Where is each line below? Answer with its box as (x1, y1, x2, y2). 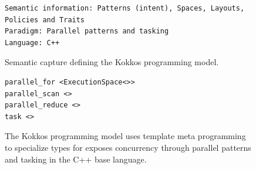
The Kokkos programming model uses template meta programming (5, 130, 246, 142)
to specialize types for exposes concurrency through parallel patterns (5, 141, 251, 153)
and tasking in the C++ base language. (5, 153, 147, 165)
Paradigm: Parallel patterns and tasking (5, 27, 169, 36)
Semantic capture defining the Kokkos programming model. (5, 56, 219, 68)
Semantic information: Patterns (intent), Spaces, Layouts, (5, 4, 245, 12)
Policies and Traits (5, 15, 85, 24)
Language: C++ (5, 38, 60, 47)
